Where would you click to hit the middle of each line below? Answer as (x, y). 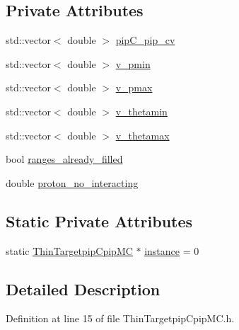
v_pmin (133, 63)
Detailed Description (83, 289)
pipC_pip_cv (145, 40)
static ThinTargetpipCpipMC (69, 250)
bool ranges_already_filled (64, 159)
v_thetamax (142, 135)
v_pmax (134, 87)
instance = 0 (172, 250)
